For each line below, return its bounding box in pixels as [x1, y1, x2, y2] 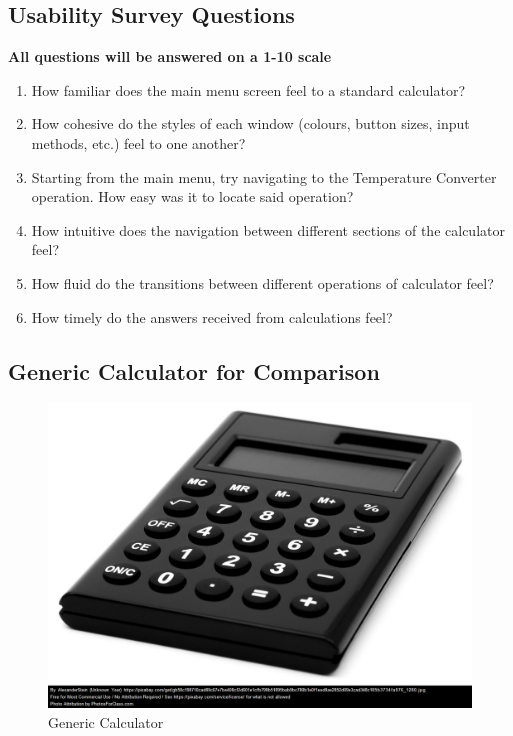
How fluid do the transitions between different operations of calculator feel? [31, 272, 494, 293]
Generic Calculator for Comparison [8, 355, 380, 386]
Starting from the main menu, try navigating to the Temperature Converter [31, 166, 497, 187]
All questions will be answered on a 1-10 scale [8, 46, 332, 67]
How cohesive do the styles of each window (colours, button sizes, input [31, 113, 470, 134]
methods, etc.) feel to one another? [31, 132, 246, 153]
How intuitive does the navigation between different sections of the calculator [31, 219, 505, 240]
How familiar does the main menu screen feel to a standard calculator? [31, 79, 465, 100]
